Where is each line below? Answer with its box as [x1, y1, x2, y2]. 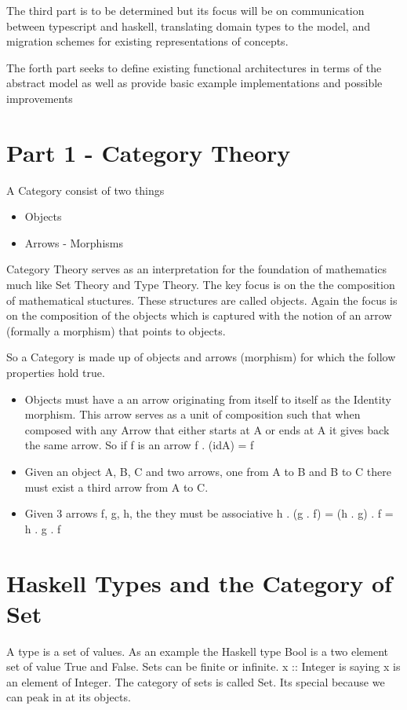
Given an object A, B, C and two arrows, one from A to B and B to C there [24, 463, 391, 479]
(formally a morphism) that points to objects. [6, 322, 226, 339]
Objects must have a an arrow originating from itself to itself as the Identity [24, 390, 391, 407]
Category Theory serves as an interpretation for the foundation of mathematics [6, 261, 387, 277]
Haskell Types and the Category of [6, 566, 392, 598]
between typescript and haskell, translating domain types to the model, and [6, 17, 370, 34]
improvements [6, 90, 73, 106]
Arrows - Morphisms [24, 234, 123, 251]
